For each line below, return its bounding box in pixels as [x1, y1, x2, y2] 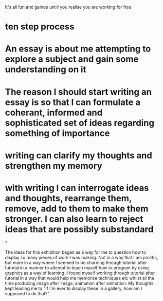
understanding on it [5, 64, 87, 75]
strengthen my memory [5, 160, 103, 171]
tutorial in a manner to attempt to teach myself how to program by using [5, 265, 149, 270]
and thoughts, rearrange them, [5, 193, 132, 204]
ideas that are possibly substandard [5, 224, 154, 235]
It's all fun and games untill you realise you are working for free [5, 4, 132, 10]
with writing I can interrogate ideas [5, 182, 149, 194]
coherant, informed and [5, 107, 103, 118]
